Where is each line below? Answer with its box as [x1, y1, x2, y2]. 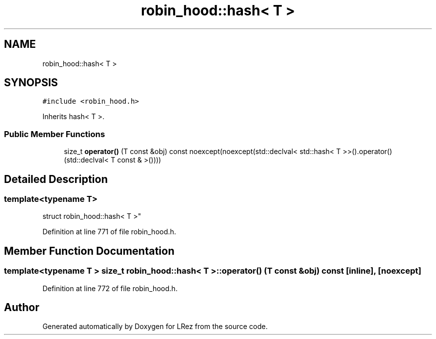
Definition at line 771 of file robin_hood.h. [42, 227, 176, 236]
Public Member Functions [4, 129, 105, 139]
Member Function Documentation [4, 244, 175, 257]
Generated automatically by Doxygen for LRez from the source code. [42, 322, 268, 331]
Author [4, 301, 39, 314]
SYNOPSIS [4, 76, 58, 89]
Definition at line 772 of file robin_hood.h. [42, 284, 178, 293]
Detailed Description [4, 172, 108, 185]
